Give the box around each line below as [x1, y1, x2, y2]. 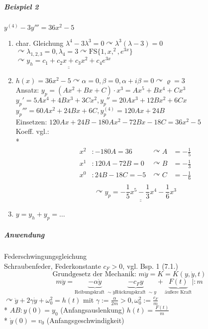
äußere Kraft [165, 290, 192, 295]
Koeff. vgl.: [15, 126, 49, 136]
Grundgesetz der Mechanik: [52, 271, 136, 278]
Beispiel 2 [4, 1, 39, 11]
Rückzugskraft [115, 289, 146, 295]
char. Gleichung [15, 37, 64, 48]
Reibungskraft [75, 290, 105, 295]
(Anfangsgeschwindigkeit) [46, 315, 124, 325]
